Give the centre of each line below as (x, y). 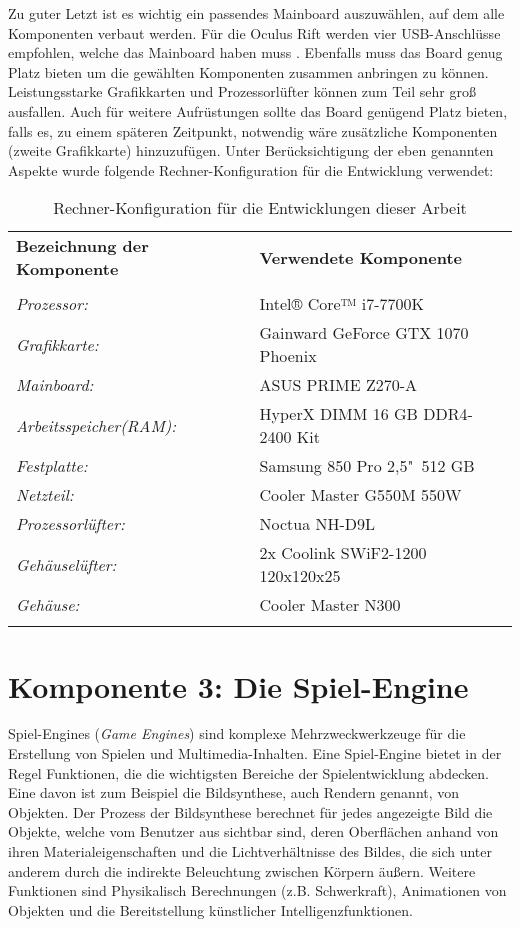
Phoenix (288, 356)
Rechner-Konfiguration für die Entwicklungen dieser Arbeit (260, 208)
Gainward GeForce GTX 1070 (364, 333)
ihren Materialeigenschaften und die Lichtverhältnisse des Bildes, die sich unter (250, 851)
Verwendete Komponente (360, 257)
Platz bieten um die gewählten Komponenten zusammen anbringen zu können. (248, 71)
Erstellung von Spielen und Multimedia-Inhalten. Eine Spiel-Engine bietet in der (255, 753)
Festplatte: (52, 466)
